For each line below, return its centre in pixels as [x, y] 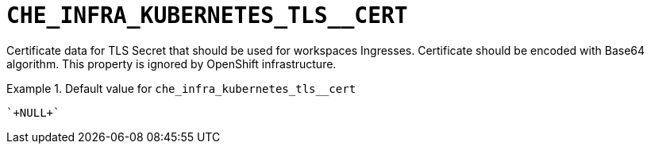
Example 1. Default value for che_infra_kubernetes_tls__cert [181, 88]
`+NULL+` [33, 112]
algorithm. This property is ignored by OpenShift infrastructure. [171, 63]
